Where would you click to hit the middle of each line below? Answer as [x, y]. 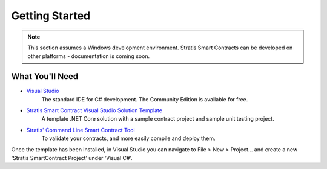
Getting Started [51, 16]
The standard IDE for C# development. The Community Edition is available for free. [145, 99]
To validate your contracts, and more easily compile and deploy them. [128, 138]
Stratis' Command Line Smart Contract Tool [81, 130]
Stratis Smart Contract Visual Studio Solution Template [94, 110]
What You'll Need [45, 76]
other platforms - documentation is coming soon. [89, 56]
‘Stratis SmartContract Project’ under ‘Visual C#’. [72, 158]
